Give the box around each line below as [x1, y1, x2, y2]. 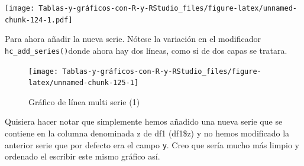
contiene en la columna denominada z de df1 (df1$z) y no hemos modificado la [5, 127, 290, 139]
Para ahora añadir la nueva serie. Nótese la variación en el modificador [5, 32, 261, 45]
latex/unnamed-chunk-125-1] [28, 79, 139, 87]
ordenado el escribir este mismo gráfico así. [5, 150, 160, 162]
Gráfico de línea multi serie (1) [28, 95, 140, 108]
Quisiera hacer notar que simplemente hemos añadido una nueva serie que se [5, 115, 283, 128]
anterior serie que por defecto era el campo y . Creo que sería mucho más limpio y [5, 138, 300, 151]
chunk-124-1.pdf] [5, 15, 73, 24]
